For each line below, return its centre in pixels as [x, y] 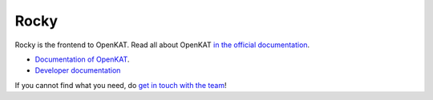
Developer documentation [78, 70]
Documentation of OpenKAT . [82, 59]
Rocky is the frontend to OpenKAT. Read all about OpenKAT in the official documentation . [162, 45]
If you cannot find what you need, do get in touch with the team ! [121, 85]
